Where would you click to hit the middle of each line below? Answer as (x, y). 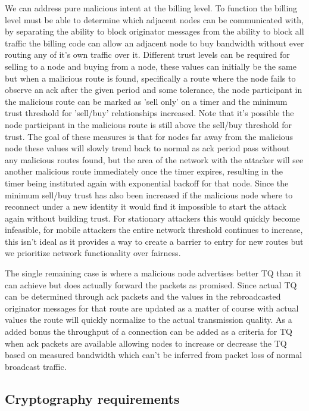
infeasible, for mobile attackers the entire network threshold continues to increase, (154, 230)
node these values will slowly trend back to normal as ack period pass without (147, 148)
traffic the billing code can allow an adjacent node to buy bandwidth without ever (154, 43)
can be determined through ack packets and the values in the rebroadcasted (143, 296)
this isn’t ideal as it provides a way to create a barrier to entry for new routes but (154, 241)
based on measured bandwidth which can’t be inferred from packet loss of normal (154, 355)
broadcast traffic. (36, 366)
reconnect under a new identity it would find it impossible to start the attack (146, 206)
